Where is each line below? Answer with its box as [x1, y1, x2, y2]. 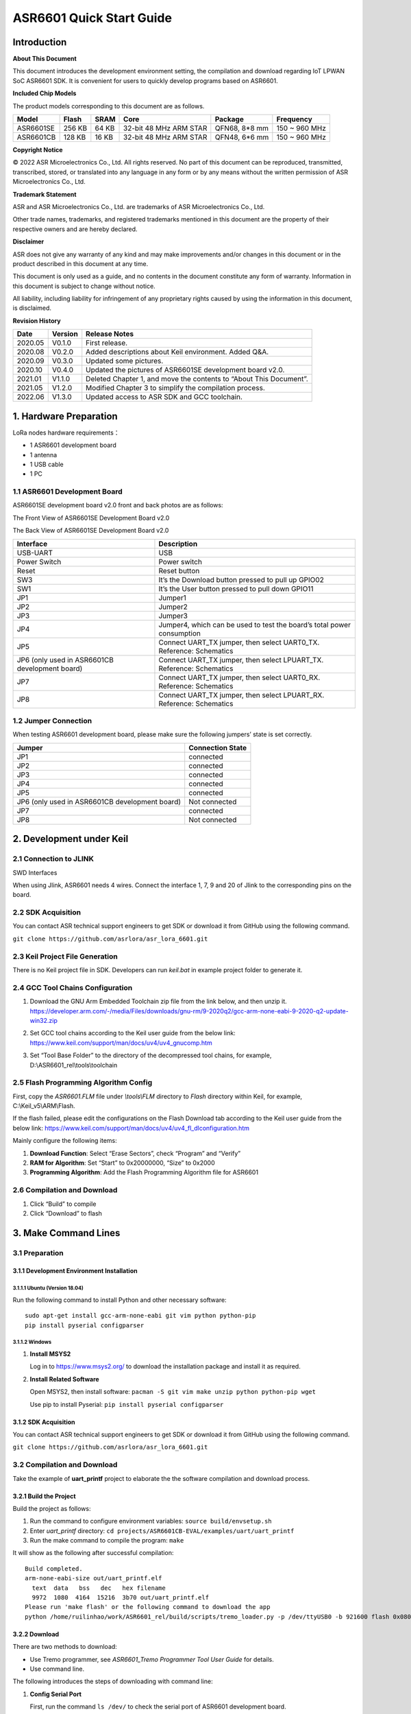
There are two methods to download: [12, 1643, 118, 1651]
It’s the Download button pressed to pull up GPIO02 [158, 575, 325, 584]
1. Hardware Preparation [12, 410, 118, 422]
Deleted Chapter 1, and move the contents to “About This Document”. [86, 374, 308, 384]
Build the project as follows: [12, 1504, 91, 1512]
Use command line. [29, 1665, 85, 1673]
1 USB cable [29, 460, 64, 468]
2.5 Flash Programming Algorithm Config [12, 1078, 153, 1087]
